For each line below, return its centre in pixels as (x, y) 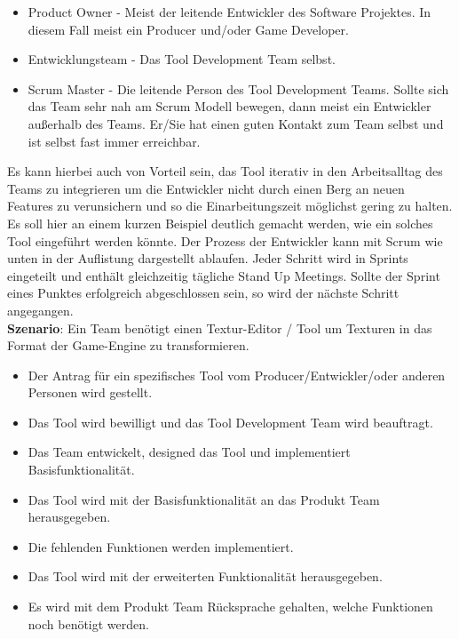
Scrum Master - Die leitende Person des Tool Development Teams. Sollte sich (238, 88)
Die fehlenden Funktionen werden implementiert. (161, 546)
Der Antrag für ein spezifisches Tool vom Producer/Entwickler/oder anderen (237, 375)
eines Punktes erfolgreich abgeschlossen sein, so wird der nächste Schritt (203, 293)
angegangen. (40, 310)
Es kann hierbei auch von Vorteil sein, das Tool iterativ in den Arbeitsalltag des (225, 171)
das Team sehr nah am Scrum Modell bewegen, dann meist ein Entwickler (229, 106)
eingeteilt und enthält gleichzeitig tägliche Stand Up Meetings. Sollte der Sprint (224, 275)
